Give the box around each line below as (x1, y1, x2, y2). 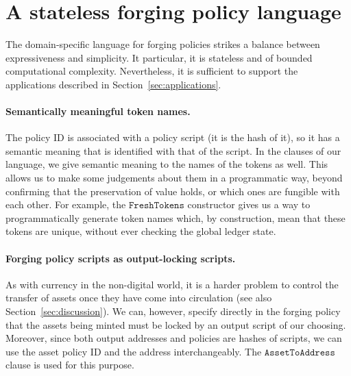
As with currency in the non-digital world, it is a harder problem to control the (5, 277, 339, 291)
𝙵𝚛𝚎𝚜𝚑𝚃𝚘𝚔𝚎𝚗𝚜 (128, 201, 184, 211)
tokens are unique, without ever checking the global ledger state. (5, 224, 276, 238)
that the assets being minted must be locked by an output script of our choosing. (5, 317, 346, 331)
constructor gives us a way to (187, 197, 311, 212)
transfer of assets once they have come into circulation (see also (5, 290, 272, 305)
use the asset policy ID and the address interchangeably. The (5, 344, 262, 358)
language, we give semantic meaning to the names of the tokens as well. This (5, 157, 328, 171)
